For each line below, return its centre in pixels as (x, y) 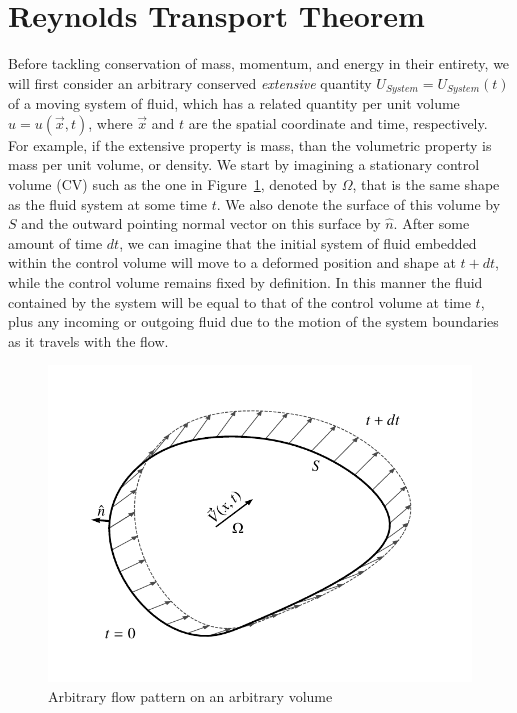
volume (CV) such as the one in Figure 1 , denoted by (172, 183)
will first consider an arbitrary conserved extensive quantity (190, 82)
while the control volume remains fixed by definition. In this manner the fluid (245, 281)
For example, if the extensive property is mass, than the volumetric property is (250, 144)
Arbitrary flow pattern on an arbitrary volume (190, 695)
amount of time (55, 242)
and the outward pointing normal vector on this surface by (201, 223)
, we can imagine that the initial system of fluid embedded (298, 242)
